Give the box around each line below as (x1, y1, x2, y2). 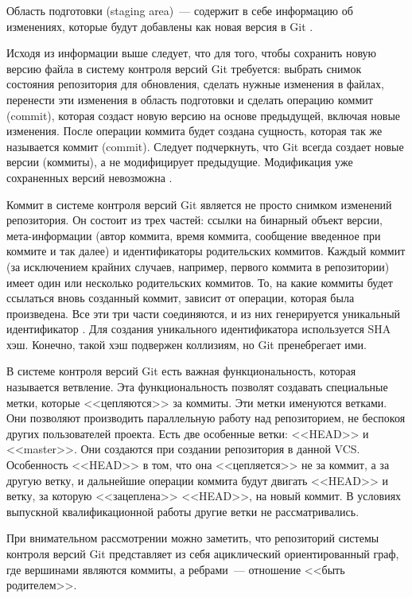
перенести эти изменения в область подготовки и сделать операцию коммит (6, 91, 373, 107)
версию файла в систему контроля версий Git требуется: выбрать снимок (6, 60, 362, 76)
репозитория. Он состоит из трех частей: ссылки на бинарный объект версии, (6, 212, 383, 228)
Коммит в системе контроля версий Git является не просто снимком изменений (6, 196, 392, 212)
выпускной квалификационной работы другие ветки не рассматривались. (6, 503, 360, 519)
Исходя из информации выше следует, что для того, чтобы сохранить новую (6, 45, 377, 61)
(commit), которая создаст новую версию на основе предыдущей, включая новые (6, 107, 401, 123)
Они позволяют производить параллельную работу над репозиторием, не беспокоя (6, 410, 406, 426)
